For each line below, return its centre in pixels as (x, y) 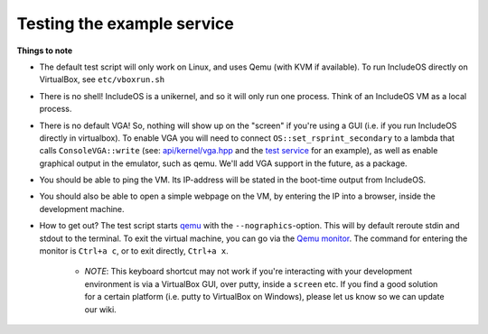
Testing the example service (125, 23)
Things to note (45, 51)
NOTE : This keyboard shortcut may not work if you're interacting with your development (249, 272)
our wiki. (100, 309)
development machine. (82, 209)
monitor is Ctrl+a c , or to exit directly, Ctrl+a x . (134, 251)
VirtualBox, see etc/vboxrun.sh (102, 79)
